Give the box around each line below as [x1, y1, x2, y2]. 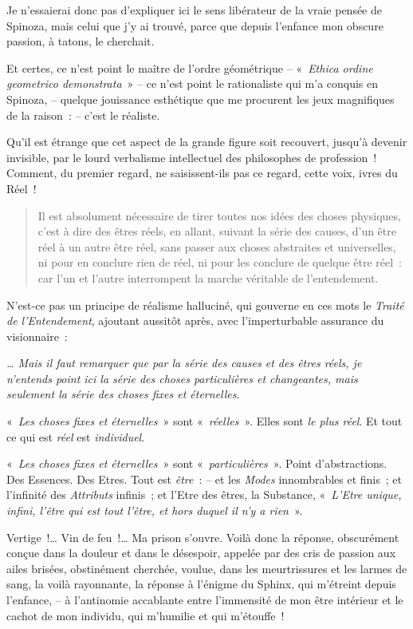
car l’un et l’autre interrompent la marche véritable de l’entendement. [37, 269, 379, 286]
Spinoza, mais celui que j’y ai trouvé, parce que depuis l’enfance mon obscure [6, 17, 383, 34]
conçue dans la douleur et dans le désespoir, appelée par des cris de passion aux [6, 544, 396, 561]
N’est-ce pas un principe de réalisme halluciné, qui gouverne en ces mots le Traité [6, 296, 404, 313]
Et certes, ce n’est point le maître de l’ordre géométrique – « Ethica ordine [6, 59, 373, 76]
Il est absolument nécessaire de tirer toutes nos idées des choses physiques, [37, 207, 401, 224]
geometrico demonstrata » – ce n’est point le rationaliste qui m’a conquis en [6, 75, 379, 92]
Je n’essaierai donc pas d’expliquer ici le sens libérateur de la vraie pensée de [6, 2, 382, 18]
